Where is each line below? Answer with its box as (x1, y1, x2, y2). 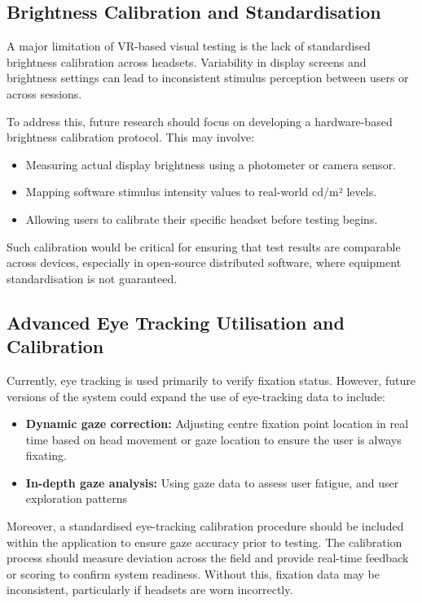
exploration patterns (25, 490, 128, 507)
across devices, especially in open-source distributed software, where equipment (7, 254, 402, 271)
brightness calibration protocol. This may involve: (7, 129, 255, 146)
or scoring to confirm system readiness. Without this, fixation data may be (7, 565, 380, 582)
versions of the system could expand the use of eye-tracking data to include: (7, 387, 385, 404)
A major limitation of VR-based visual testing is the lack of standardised (7, 37, 371, 55)
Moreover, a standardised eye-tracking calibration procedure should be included (7, 518, 404, 535)
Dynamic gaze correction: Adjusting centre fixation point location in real (25, 415, 409, 432)
